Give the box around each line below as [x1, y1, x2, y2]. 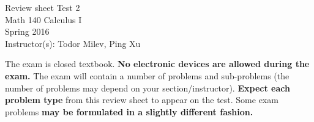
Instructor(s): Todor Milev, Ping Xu [5, 37, 141, 49]
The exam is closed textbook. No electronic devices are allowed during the [5, 57, 310, 70]
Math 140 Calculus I [5, 13, 82, 26]
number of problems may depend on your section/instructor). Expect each [5, 81, 290, 94]
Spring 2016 [5, 25, 50, 38]
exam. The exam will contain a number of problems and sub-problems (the [5, 69, 290, 82]
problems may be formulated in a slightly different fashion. [5, 105, 253, 118]
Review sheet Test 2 [5, 1, 80, 13]
